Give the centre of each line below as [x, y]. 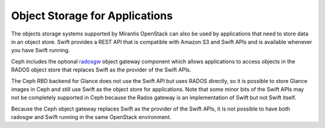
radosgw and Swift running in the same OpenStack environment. [91, 117]
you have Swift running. [41, 50]
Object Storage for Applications [92, 16]
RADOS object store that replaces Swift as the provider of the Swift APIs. [101, 70]
